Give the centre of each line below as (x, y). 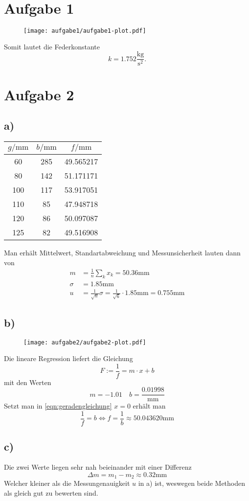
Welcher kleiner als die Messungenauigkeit (67, 483)
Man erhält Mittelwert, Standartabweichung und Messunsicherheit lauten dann (122, 253)
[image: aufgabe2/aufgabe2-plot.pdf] (85, 343)
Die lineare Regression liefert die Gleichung (68, 358)
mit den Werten (28, 382)
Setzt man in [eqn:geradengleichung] (58, 406)
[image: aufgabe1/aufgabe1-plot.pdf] (85, 31)
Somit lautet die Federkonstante (52, 46)
